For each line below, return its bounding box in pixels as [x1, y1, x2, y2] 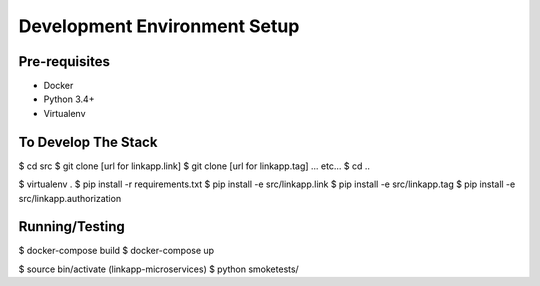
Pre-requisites [18, 53, 110, 70]
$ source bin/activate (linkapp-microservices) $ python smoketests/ [18, 263, 299, 275]
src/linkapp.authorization [18, 192, 122, 204]
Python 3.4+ [43, 93, 95, 105]
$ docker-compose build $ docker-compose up [18, 245, 215, 257]
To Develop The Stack [18, 133, 158, 150]
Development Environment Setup [18, 15, 300, 37]
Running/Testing [18, 218, 125, 235]
